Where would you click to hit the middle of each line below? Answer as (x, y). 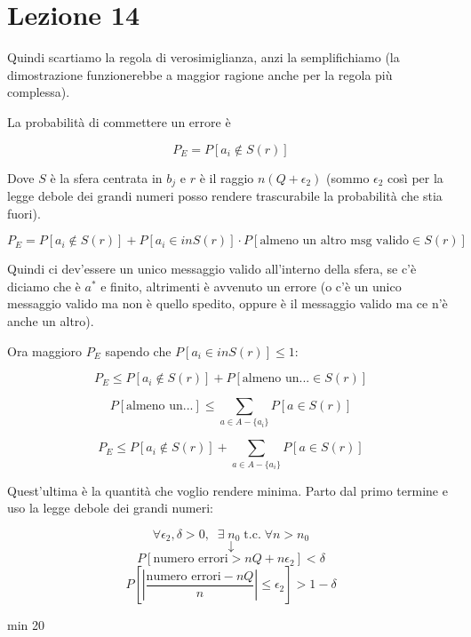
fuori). (24, 213)
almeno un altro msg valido (335, 241)
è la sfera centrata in (106, 177)
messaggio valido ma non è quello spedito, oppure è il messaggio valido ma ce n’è (228, 303)
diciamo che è (44, 286)
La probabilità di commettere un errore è (119, 121)
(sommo (348, 177)
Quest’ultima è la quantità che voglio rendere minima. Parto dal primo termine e (228, 490)
